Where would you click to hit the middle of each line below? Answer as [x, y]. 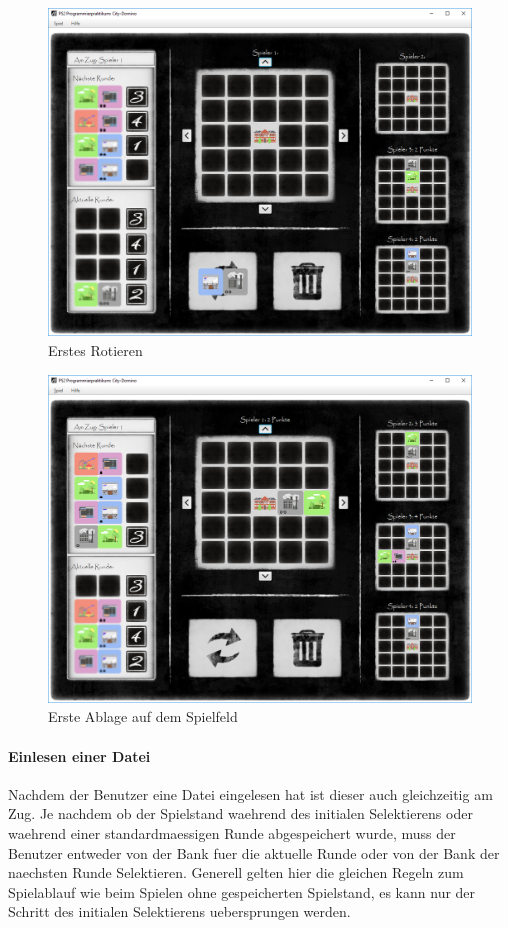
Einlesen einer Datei [79, 755]
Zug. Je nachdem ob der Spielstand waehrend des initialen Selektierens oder [240, 813]
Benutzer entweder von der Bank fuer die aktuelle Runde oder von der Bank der [254, 852]
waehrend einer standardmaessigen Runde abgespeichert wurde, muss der [232, 833]
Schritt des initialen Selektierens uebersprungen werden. [179, 911]
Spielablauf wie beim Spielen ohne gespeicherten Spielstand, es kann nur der [242, 891]
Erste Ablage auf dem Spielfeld [143, 716]
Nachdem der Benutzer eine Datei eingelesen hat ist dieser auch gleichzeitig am [250, 793]
